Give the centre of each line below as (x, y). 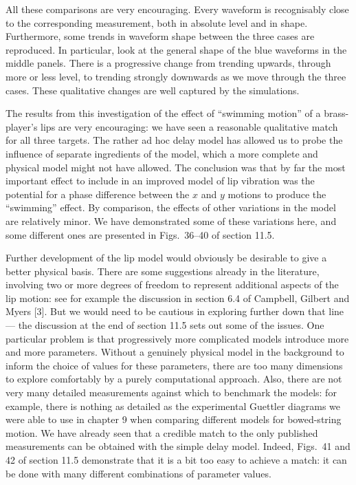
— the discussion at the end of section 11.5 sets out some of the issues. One (165, 325)
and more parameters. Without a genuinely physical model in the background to (175, 352)
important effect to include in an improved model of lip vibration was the (160, 181)
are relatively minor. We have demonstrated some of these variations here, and (171, 220)
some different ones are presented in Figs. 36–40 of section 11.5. (140, 234)
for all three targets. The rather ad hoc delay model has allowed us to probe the (174, 140)
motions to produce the (277, 194)
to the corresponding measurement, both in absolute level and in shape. (157, 22)
